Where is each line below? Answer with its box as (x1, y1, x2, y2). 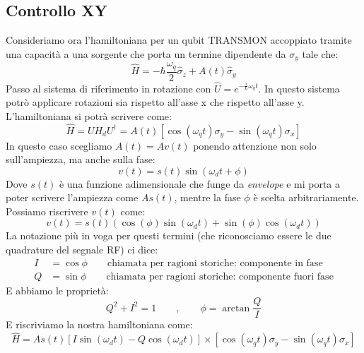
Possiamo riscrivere (6, 203, 88, 218)
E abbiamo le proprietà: (6, 282, 109, 297)
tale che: (302, 46, 339, 61)
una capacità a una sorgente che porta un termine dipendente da (6, 46, 286, 61)
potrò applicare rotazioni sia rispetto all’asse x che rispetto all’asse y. (6, 95, 305, 109)
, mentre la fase (174, 190, 241, 205)
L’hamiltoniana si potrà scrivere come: (6, 108, 172, 123)
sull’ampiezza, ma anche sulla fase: (6, 152, 155, 167)
